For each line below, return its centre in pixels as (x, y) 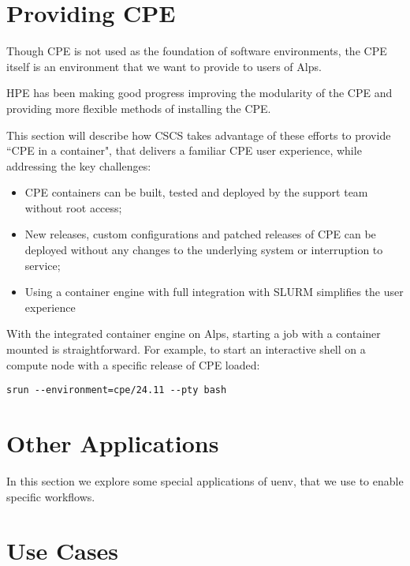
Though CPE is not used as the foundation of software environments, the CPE (197, 51)
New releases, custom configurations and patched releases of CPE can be (200, 234)
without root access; (73, 207)
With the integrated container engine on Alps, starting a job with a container (194, 334)
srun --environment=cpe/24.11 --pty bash (117, 390)
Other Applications (113, 443)
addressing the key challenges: (79, 165)
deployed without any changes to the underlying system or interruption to (204, 250)
